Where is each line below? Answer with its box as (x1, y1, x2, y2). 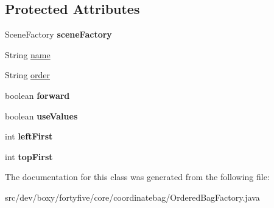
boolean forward (5, 89, 70, 101)
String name (5, 48, 51, 61)
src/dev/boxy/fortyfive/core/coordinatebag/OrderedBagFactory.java (5, 190, 260, 203)
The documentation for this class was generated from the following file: (5, 170, 270, 183)
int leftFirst (5, 130, 53, 143)
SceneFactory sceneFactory (5, 28, 112, 41)
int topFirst (5, 150, 53, 163)
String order (5, 69, 51, 81)
